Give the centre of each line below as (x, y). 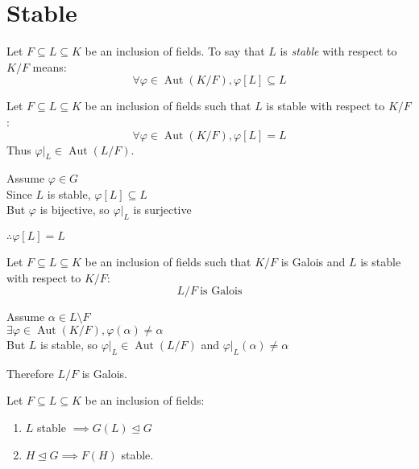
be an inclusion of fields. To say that (175, 51)
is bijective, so (75, 210)
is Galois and (313, 262)
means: (50, 66)
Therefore (30, 373)
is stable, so (69, 345)
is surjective (162, 210)
